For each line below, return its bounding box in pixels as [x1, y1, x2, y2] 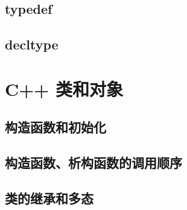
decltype [5, 35, 59, 54]
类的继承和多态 [5, 188, 93, 207]
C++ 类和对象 [5, 76, 124, 101]
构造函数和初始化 [5, 118, 106, 136]
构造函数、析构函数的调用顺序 [5, 153, 182, 172]
